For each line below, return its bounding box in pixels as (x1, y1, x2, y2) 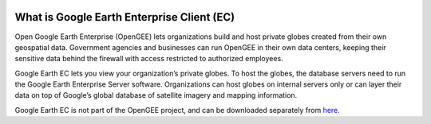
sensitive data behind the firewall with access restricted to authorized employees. (14, 54, 283, 64)
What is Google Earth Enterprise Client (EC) (14, 10, 235, 24)
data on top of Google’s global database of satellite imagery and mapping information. (14, 91, 298, 100)
